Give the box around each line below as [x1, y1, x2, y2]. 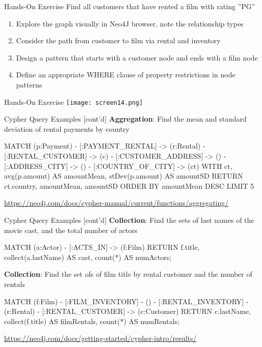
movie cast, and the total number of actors [4, 224, 138, 235]
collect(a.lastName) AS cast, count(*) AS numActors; [4, 251, 172, 262]
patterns [16, 79, 42, 90]
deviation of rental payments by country [4, 123, 129, 134]
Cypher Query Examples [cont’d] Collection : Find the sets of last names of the [4, 214, 254, 225]
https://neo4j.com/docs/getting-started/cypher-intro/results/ [4, 333, 197, 343]
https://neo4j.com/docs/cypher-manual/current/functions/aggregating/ [4, 197, 229, 208]
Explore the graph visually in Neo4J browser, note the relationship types [16, 18, 244, 28]
